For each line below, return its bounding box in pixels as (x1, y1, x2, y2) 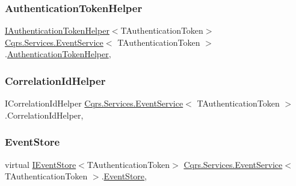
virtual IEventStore (5, 158, 76, 170)
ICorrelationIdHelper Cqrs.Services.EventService (5, 97, 183, 110)
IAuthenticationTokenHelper (5, 24, 109, 37)
